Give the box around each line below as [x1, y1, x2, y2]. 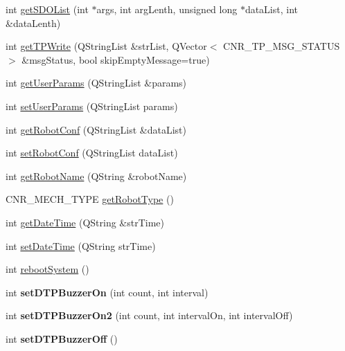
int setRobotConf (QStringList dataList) [6, 145, 178, 160]
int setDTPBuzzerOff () [6, 331, 118, 345]
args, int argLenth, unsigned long [96, 2, 238, 16]
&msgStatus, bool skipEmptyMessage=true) [21, 52, 210, 66]
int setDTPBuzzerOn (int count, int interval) [6, 285, 209, 299]
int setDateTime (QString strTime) [6, 238, 156, 253]
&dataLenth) [6, 15, 61, 30]
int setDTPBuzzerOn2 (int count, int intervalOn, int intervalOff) [6, 308, 293, 323]
